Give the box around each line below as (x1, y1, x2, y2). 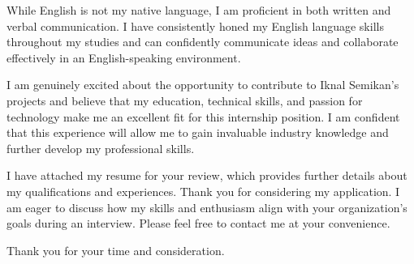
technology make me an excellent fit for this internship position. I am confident (6, 108, 400, 125)
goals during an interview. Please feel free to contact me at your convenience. (6, 215, 390, 232)
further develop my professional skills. (6, 139, 195, 156)
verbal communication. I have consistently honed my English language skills (6, 17, 384, 34)
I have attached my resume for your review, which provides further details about (6, 167, 408, 184)
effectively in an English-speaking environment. (6, 49, 241, 66)
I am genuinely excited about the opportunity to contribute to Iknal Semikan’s (6, 76, 399, 93)
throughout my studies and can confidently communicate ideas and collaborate (6, 33, 399, 50)
